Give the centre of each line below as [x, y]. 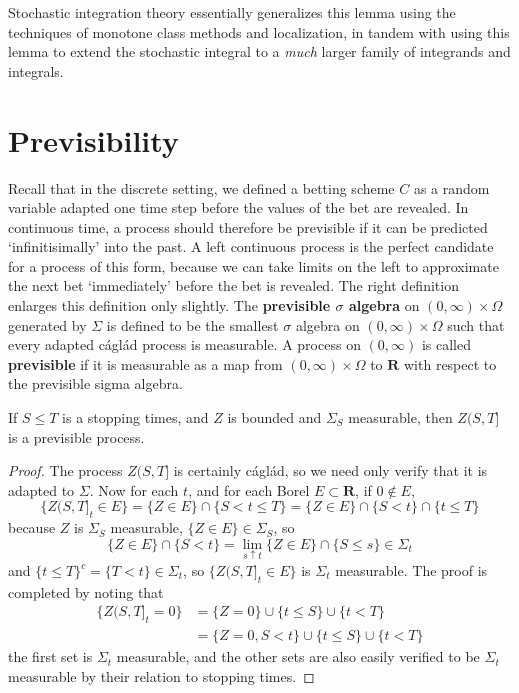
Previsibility [93, 139]
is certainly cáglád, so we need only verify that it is [330, 470]
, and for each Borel [249, 489]
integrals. [36, 70]
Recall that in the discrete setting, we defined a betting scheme [201, 187]
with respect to [450, 363]
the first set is [50, 656]
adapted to [41, 489]
